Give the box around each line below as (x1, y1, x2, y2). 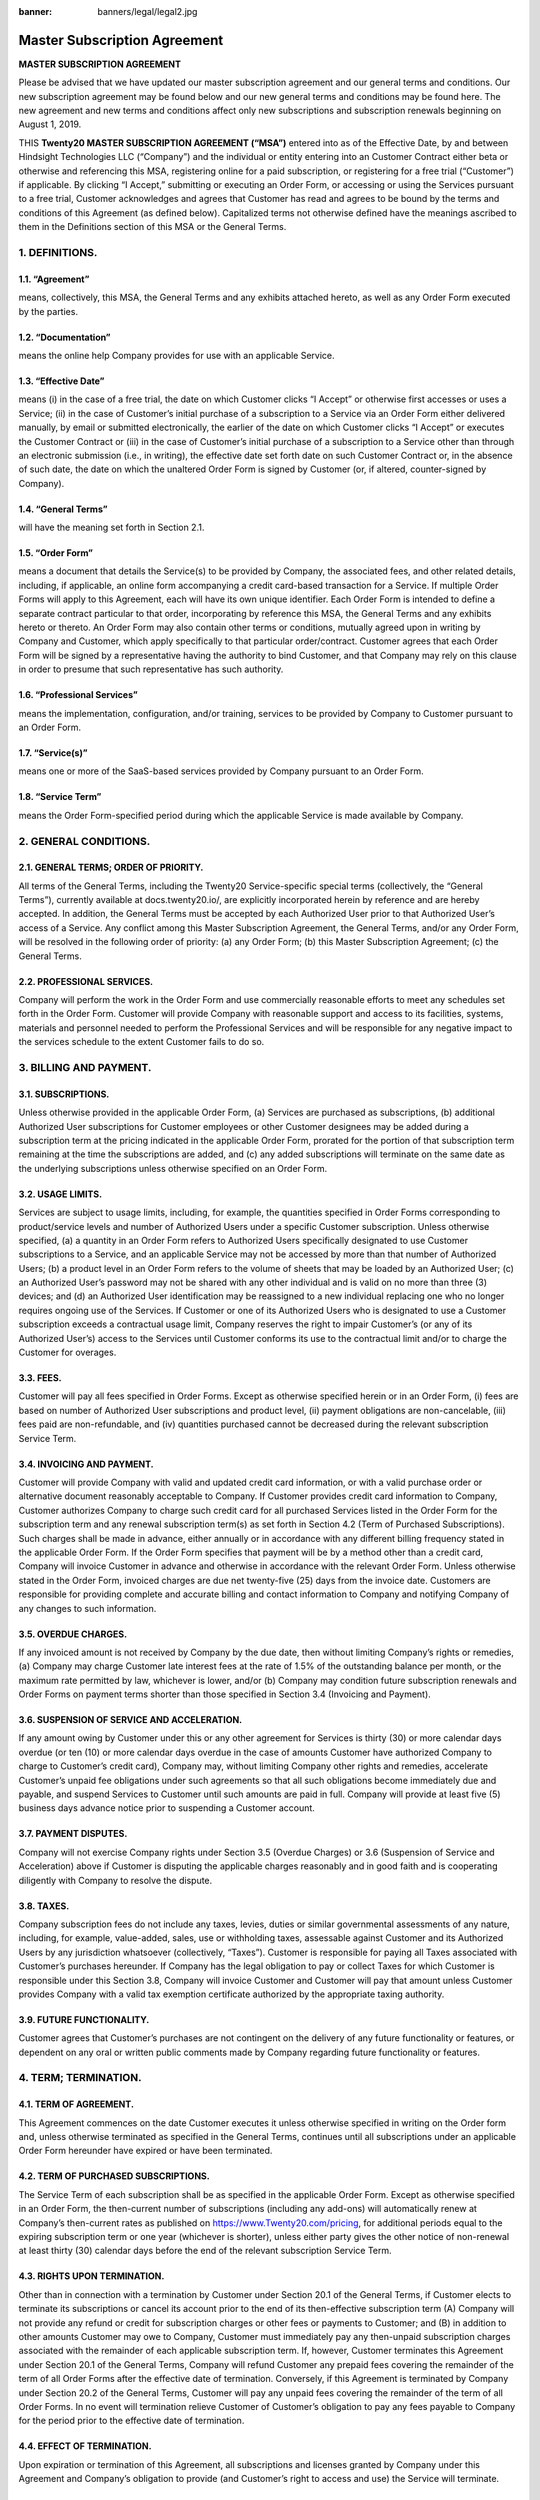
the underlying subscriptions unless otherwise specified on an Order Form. (18, 1162, 328, 1174)
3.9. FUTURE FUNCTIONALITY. (18, 2013, 150, 2025)
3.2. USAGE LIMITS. (18, 1188, 103, 1200)
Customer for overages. (18, 1346, 117, 1359)
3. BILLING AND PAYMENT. (18, 1060, 152, 1074)
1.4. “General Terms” (18, 503, 108, 515)
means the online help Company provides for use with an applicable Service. (18, 349, 335, 361)
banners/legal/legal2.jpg (97, 6, 198, 17)
